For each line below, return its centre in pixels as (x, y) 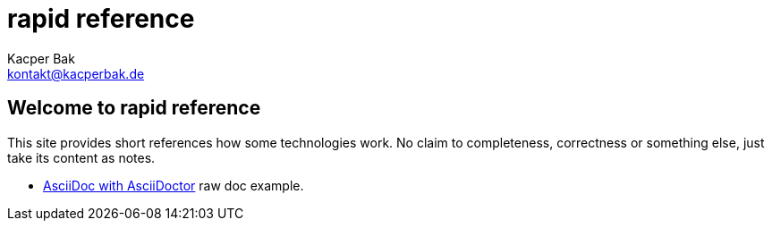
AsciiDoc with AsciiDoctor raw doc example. (174, 185)
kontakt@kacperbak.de (76, 73)
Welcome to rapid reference (134, 108)
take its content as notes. (81, 157)
